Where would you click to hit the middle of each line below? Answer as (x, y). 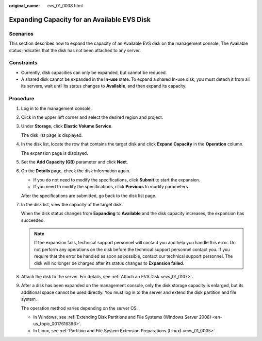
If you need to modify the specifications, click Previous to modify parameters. (111, 187)
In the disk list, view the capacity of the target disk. (72, 204)
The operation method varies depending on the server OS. (80, 308)
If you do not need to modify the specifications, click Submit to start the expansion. (117, 179)
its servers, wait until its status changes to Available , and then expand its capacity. (104, 86)
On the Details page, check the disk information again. (76, 171)
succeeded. (33, 220)
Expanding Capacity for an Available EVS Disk (80, 19)
